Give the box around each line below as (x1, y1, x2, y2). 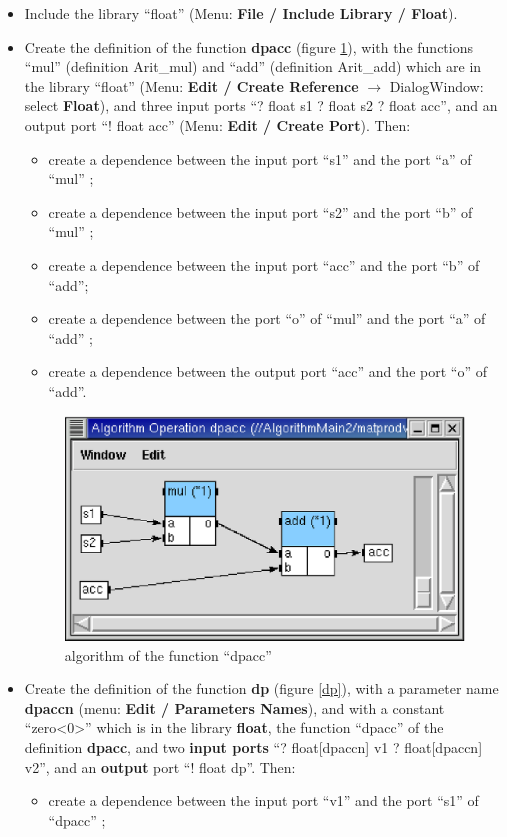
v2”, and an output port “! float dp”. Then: (24, 756, 296, 777)
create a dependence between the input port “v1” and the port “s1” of (48, 790, 479, 811)
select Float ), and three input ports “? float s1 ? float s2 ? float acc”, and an (24, 95, 498, 116)
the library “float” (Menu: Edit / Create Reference (24, 75, 359, 96)
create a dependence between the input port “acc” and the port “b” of (48, 254, 480, 275)
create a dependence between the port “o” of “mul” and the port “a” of (48, 308, 486, 329)
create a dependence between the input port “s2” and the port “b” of (48, 201, 473, 222)
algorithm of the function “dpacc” (64, 644, 272, 665)
